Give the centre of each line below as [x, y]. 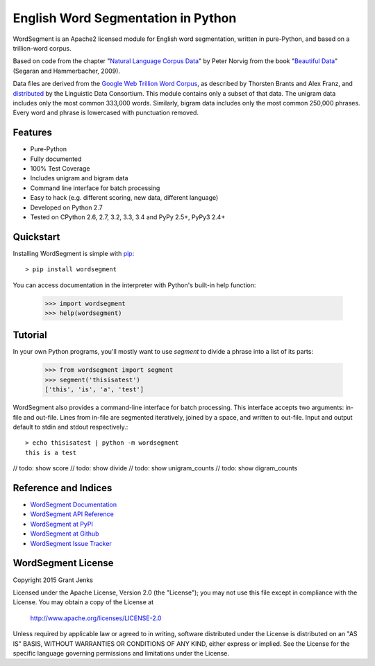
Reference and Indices [62, 488]
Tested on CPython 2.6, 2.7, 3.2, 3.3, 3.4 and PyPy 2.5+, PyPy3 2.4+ [128, 217]
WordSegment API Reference [72, 514]
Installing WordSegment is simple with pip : [74, 253]
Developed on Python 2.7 [67, 207]
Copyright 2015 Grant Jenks [53, 580]
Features [32, 133]
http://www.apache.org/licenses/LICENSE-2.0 [96, 618]
